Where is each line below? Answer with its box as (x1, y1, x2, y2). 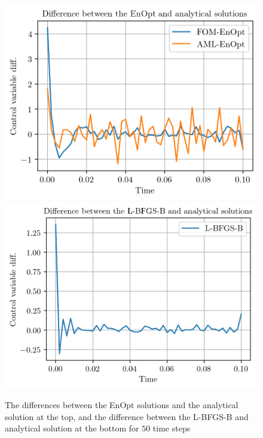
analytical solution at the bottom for (5, 422, 139, 434)
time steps (152, 422, 191, 434)
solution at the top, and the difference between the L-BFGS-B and (5, 410, 249, 422)
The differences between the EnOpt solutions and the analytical (5, 399, 238, 411)
